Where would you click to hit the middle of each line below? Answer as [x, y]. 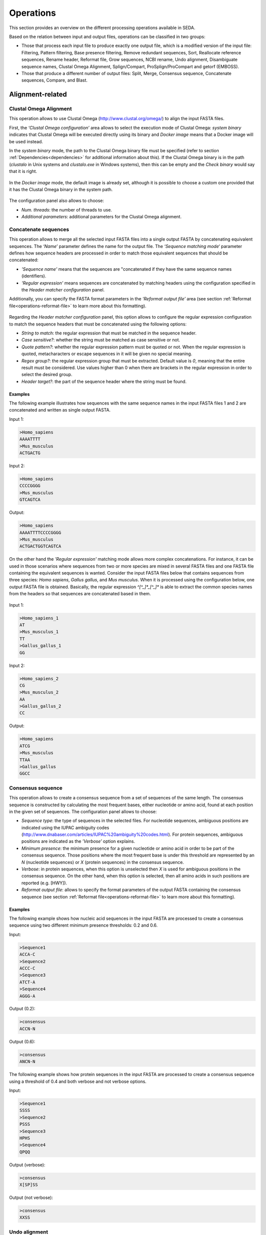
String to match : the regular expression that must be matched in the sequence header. [109, 333]
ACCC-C [27, 968]
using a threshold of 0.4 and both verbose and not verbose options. [78, 1081]
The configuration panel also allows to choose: [57, 201]
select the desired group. [47, 374]
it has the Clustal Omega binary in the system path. [61, 189]
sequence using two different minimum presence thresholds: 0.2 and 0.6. [83, 925]
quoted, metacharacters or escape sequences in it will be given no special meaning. [107, 354]
